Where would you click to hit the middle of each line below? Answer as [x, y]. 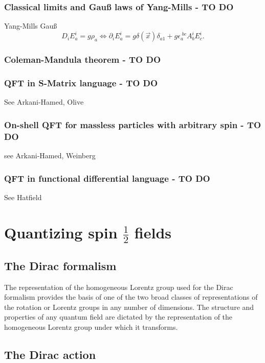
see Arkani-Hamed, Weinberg [50, 155]
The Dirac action [50, 354]
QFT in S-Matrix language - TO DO [81, 83]
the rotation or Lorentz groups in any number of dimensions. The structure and [129, 307]
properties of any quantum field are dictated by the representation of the [118, 317]
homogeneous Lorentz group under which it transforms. [91, 326]
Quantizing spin [61, 232]
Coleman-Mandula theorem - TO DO [83, 59]
